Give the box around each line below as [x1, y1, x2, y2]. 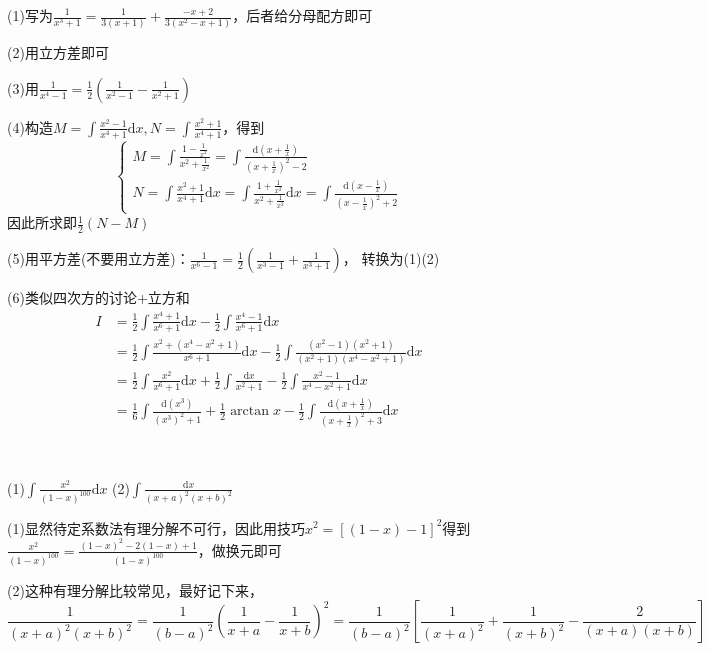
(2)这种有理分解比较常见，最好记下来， [7, 579, 263, 600]
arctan [230, 404, 270, 419]
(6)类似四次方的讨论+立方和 [7, 287, 190, 308]
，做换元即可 [197, 539, 282, 560]
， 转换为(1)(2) [342, 248, 440, 269]
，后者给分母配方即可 [232, 5, 373, 25]
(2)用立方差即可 [7, 42, 109, 63]
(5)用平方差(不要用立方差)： [7, 248, 190, 269]
